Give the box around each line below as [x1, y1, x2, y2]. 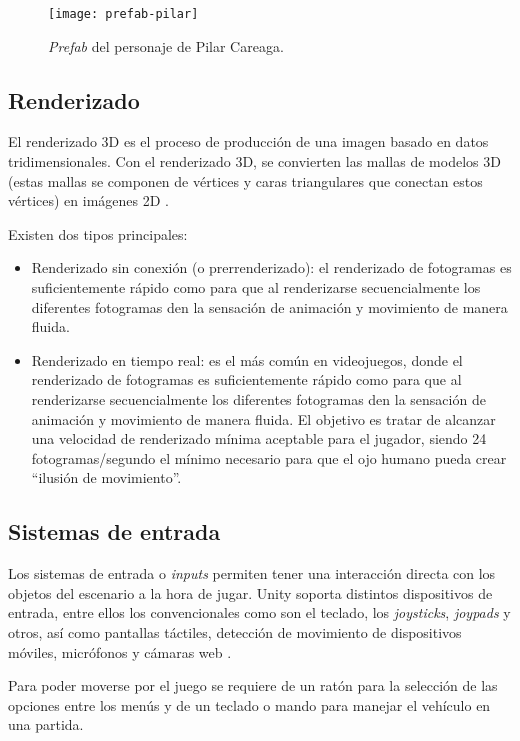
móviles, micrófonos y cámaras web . [8, 641, 232, 662]
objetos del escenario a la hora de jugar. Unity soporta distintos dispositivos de [8, 582, 493, 603]
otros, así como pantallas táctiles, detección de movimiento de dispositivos [8, 621, 462, 642]
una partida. [8, 714, 84, 735]
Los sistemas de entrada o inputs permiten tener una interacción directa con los [8, 563, 496, 584]
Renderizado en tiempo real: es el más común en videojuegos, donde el [31, 349, 463, 370]
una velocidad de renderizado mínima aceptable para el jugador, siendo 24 [31, 428, 487, 449]
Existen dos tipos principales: [8, 223, 188, 244]
